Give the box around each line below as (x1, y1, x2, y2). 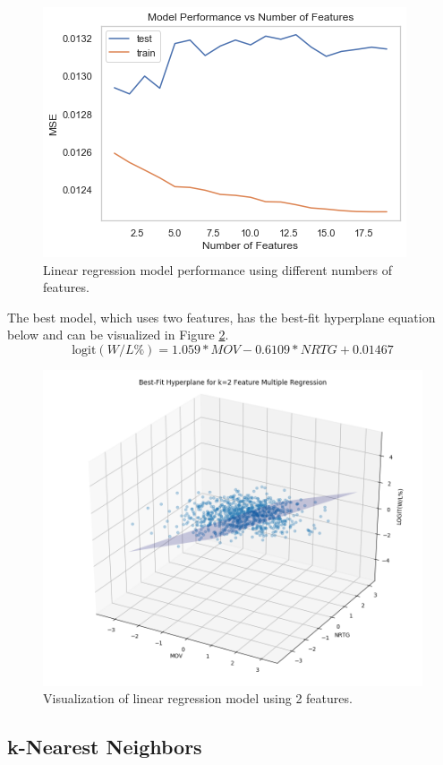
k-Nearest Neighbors (7, 733, 202, 761)
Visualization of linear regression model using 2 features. (43, 689, 353, 708)
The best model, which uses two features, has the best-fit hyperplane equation (7, 307, 436, 326)
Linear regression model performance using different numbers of (43, 260, 393, 279)
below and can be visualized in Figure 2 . (7, 325, 229, 344)
